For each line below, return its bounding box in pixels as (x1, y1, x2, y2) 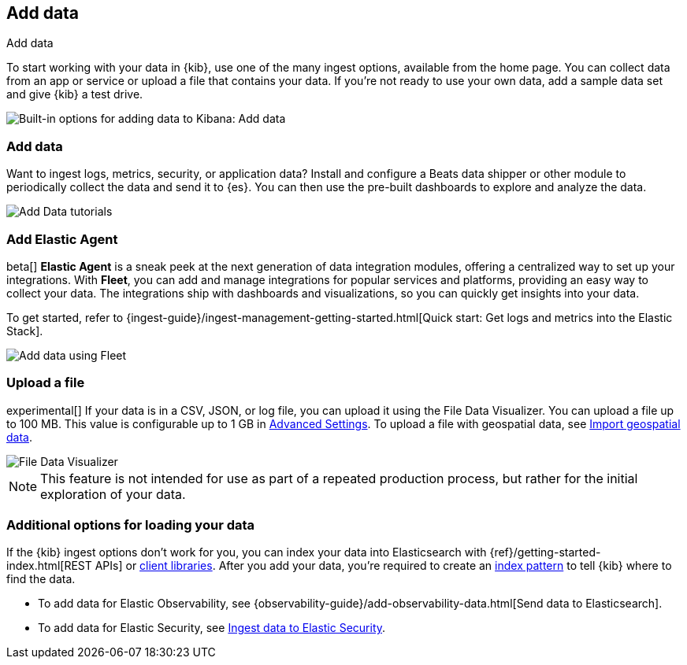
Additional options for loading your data (6, 517, 255, 534)
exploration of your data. (40, 486, 186, 502)
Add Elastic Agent (6, 231, 118, 247)
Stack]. (6, 323, 43, 338)
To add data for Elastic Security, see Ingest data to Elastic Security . (38, 621, 386, 635)
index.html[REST (6, 559, 92, 573)
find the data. (6, 572, 76, 586)
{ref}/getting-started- (489, 545, 601, 560)
